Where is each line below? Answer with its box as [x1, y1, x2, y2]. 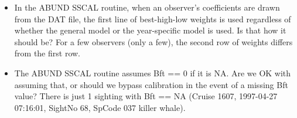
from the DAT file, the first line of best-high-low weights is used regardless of [14, 12, 291, 25]
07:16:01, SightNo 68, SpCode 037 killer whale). [14, 101, 186, 113]
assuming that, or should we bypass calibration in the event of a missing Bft [14, 78, 288, 90]
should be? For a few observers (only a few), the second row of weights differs [14, 35, 293, 48]
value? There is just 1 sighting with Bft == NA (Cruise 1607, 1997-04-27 [14, 90, 278, 102]
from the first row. [14, 47, 80, 59]
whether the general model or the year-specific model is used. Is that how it [14, 24, 286, 36]
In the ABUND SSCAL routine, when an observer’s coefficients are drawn [14, 1, 280, 13]
